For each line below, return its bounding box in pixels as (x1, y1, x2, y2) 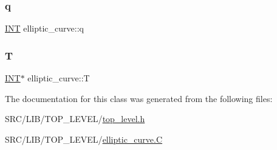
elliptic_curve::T (27, 72, 90, 84)
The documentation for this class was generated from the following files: (5, 92, 273, 104)
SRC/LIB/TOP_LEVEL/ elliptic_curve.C (5, 132, 163, 145)
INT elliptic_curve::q (5, 22, 84, 35)
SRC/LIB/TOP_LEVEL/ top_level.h (5, 112, 145, 125)
